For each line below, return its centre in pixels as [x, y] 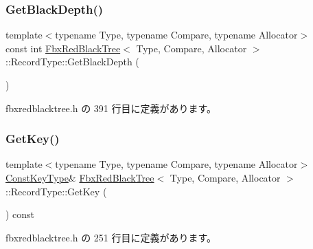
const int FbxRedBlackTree [63, 48]
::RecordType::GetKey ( [56, 191]
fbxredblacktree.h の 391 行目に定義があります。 [111, 108]
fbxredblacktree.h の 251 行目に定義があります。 [111, 237]
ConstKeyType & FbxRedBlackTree [80, 177]
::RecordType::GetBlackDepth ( [72, 62]
